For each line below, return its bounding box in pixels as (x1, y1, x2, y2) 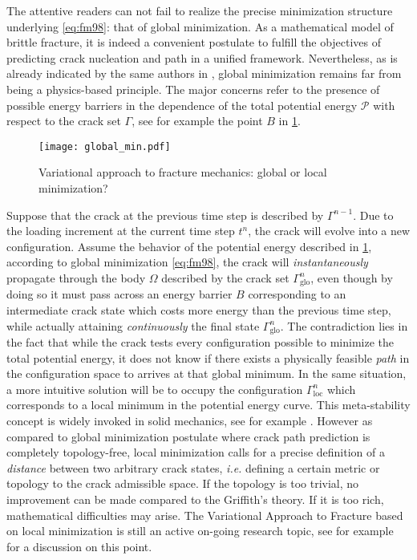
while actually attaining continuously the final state (6, 317, 260, 334)
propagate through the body (6, 269, 146, 286)
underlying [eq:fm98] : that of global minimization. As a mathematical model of (6, 18, 394, 34)
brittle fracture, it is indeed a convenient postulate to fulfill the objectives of (6, 34, 382, 51)
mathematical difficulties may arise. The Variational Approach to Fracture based (6, 506, 403, 523)
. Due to (353, 206, 394, 223)
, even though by (310, 269, 393, 286)
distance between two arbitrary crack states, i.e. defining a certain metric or (6, 459, 380, 476)
